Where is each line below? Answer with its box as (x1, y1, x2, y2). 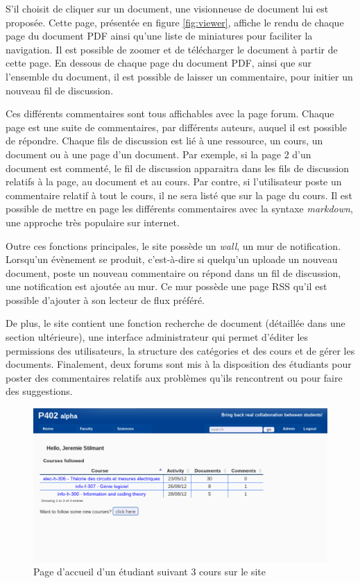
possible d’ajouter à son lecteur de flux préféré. (6, 292, 205, 307)
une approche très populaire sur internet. (6, 214, 180, 229)
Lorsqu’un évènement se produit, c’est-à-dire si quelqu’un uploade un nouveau (6, 252, 338, 267)
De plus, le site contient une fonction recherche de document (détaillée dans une (6, 316, 345, 330)
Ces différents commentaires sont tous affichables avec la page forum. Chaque (6, 106, 334, 121)
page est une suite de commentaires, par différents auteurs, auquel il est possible (6, 119, 347, 134)
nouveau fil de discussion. (6, 83, 114, 97)
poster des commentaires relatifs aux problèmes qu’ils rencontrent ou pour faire (6, 370, 343, 385)
